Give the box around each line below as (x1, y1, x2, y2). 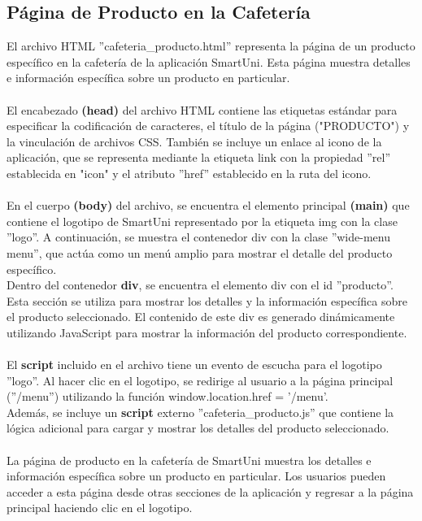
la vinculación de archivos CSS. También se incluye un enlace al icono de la (7, 132, 382, 150)
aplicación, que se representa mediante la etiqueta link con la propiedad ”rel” (7, 149, 391, 166)
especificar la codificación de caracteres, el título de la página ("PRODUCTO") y (7, 117, 410, 134)
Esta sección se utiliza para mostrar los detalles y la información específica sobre (7, 292, 407, 309)
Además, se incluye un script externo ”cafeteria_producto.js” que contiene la (7, 403, 394, 420)
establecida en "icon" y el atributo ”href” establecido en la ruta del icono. (7, 164, 372, 181)
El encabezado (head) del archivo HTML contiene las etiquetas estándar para (7, 101, 398, 118)
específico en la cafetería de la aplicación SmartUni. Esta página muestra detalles (7, 53, 411, 70)
